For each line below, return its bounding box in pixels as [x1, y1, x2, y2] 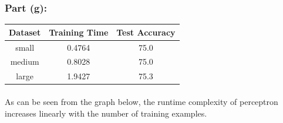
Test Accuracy [116, 26, 176, 38]
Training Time [49, 26, 109, 38]
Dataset [9, 26, 41, 38]
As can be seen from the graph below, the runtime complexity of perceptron [5, 95, 278, 107]
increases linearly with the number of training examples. [5, 107, 207, 119]
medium [10, 55, 39, 68]
